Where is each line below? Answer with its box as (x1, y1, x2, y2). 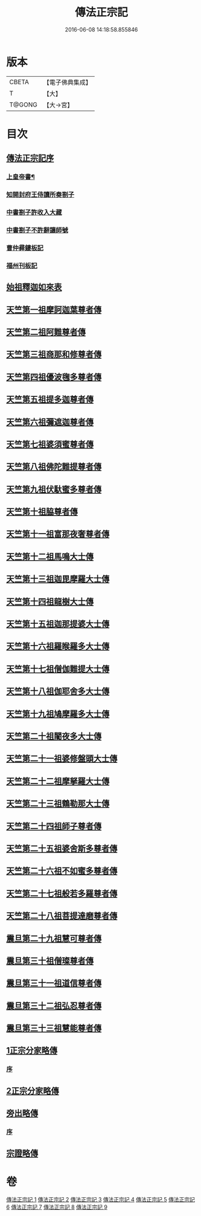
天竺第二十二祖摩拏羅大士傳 (6, 776, 110, 786)
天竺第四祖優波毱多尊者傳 (6, 371, 101, 382)
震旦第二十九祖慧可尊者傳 (6, 933, 101, 944)
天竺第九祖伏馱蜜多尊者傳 (6, 484, 101, 494)
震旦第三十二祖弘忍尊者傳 (6, 1001, 101, 1011)
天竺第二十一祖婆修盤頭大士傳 (6, 754, 118, 764)
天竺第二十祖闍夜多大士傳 (6, 731, 101, 741)
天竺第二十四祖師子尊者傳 (6, 821, 101, 831)
